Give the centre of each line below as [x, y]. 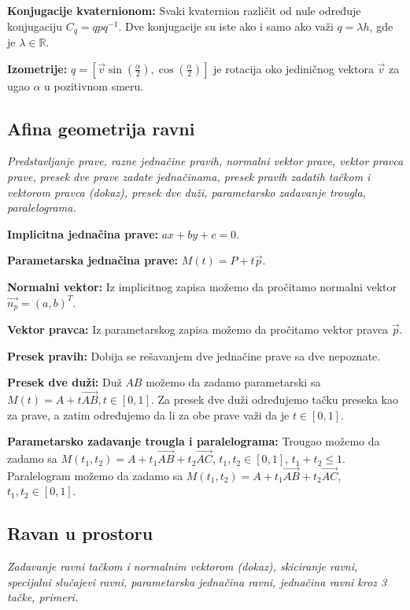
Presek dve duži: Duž [65, 382]
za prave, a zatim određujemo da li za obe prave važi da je [148, 414]
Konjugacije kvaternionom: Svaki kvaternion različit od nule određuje [184, 10]
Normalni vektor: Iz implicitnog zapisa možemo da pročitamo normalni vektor [202, 287]
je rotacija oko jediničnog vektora [294, 68]
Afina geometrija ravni [101, 128]
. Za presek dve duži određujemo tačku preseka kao [274, 399]
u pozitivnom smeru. [94, 85]
